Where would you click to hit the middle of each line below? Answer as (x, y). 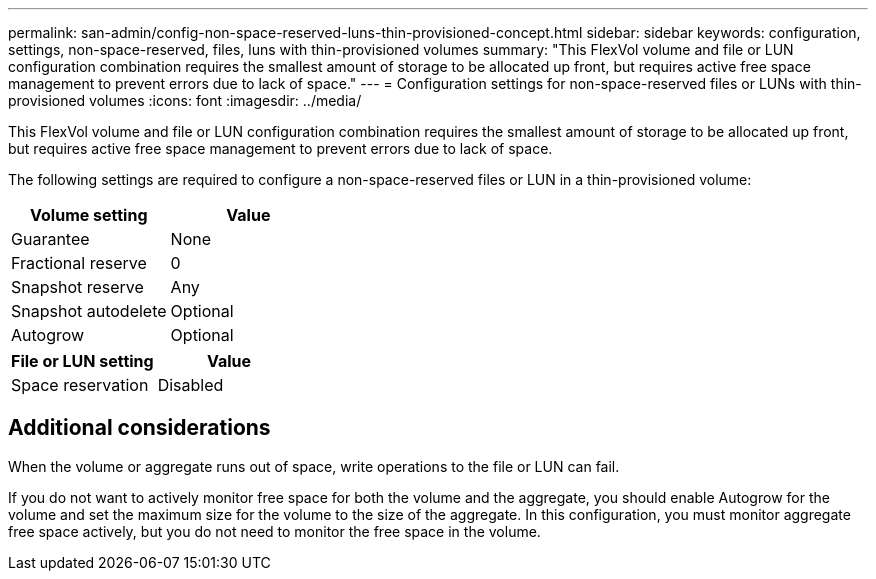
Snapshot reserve (77, 287)
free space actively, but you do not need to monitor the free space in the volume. (274, 531)
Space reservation (80, 385)
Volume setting (89, 215)
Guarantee (50, 239)
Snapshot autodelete (89, 311)
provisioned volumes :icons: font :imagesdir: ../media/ (185, 100)
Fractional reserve (79, 263)
